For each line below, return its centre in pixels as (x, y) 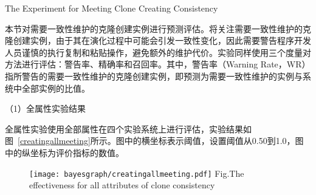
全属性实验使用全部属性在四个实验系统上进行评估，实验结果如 (128, 128)
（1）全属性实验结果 (45, 108)
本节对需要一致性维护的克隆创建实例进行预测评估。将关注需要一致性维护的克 (158, 28)
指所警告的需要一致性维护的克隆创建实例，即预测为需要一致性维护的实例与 (154, 76)
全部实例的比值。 (56, 88)
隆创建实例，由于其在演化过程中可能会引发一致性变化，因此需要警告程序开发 (158, 40)
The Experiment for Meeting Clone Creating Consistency (112, 8)
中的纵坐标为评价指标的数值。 (64, 152)
